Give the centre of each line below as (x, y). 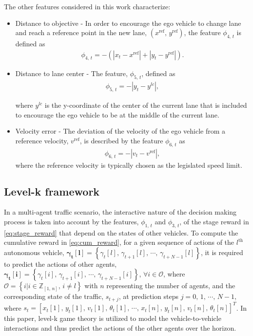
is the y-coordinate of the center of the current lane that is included (146, 105)
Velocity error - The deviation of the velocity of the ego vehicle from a (120, 131)
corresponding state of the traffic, (54, 296)
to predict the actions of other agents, (60, 264)
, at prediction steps (149, 296)
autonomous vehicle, (34, 252)
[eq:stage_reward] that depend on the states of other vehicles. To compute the (121, 232)
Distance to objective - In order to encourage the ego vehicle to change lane (128, 23)
